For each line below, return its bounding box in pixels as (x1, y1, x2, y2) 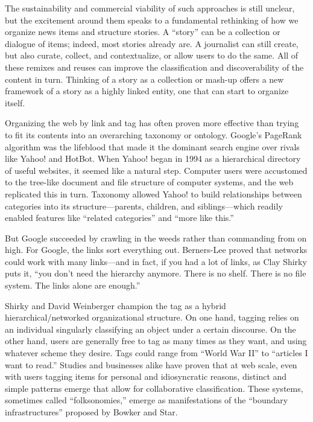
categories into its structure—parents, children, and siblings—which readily (5, 199, 283, 212)
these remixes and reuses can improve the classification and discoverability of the (5, 60, 304, 73)
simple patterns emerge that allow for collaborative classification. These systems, (5, 382, 303, 394)
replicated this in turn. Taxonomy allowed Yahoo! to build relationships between (5, 187, 302, 200)
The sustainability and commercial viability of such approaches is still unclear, (5, 2, 295, 14)
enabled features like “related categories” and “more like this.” (5, 211, 234, 224)
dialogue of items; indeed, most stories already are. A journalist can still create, (5, 37, 299, 50)
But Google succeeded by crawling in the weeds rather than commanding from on (5, 231, 307, 244)
